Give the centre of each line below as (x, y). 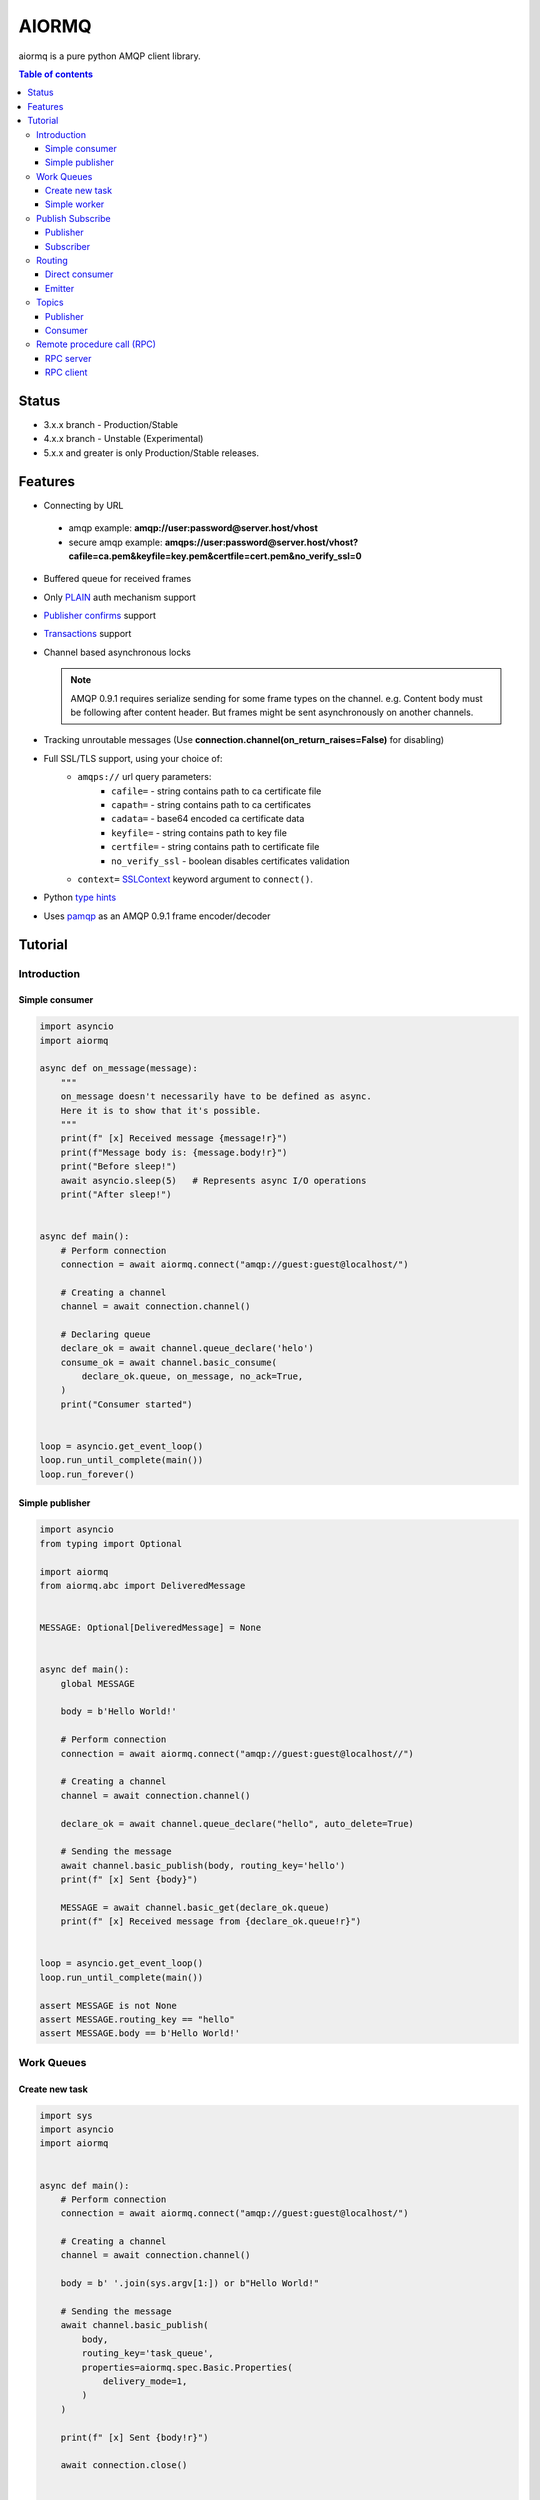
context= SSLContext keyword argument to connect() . (195, 879)
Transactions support (87, 634)
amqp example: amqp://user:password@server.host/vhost (193, 528)
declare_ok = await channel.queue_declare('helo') (187, 1348)
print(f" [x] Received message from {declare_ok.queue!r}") (211, 1921)
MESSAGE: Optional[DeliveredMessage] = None (150, 1628)
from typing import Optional (111, 1543)
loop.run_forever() (87, 1474)
